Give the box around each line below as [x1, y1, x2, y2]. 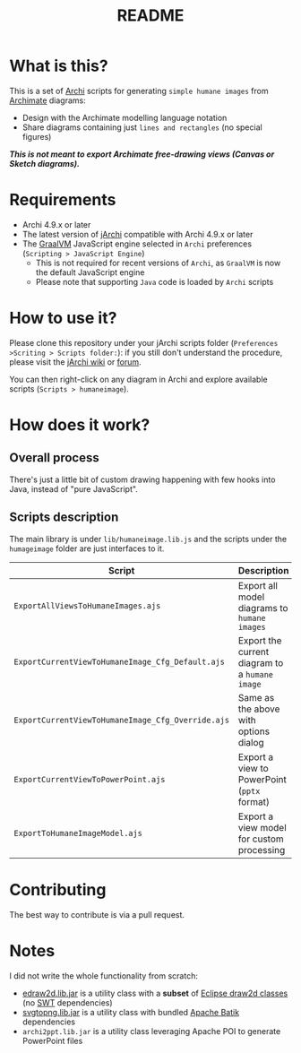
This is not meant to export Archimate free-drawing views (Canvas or [9, 149, 275, 160]
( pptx [237, 784, 261, 797]
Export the [237, 634, 282, 646]
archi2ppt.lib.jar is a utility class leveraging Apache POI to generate [21, 1025, 281, 1036]
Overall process [9, 450, 100, 466]
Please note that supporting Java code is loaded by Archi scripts [35, 276, 274, 287]
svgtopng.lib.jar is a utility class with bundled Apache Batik [21, 1006, 240, 1017]
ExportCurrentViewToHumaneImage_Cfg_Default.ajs [13, 656, 226, 667]
